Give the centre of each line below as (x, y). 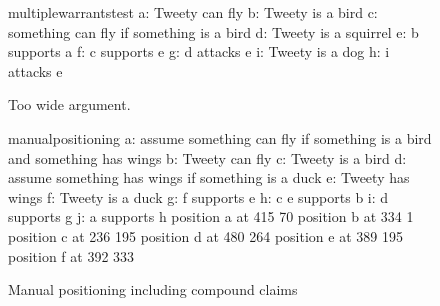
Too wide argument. (69, 104)
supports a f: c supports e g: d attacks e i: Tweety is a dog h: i (199, 51)
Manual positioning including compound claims (153, 289)
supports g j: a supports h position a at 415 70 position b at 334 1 (211, 216)
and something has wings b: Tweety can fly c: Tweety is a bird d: (207, 157)
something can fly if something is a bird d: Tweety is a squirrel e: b (213, 31)
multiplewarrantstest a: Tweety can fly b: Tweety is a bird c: (193, 12)
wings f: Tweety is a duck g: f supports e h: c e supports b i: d (198, 196)
